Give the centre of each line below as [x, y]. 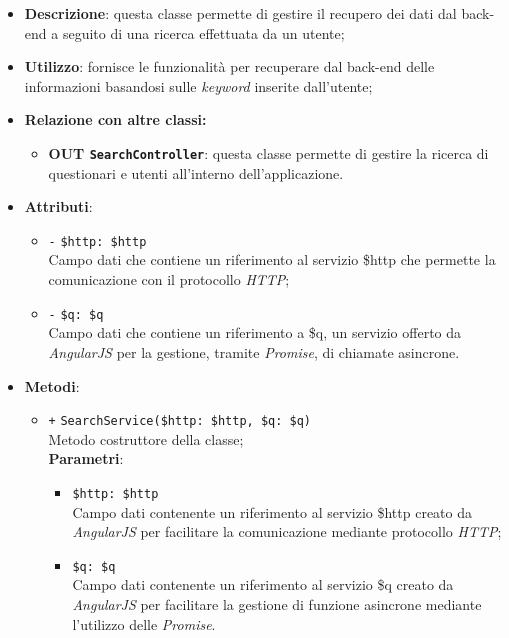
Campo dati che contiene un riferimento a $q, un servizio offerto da [255, 332]
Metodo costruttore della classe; [146, 438]
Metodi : [52, 385]
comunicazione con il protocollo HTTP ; [169, 279]
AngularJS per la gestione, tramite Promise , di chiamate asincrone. [254, 351]
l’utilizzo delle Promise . [144, 623]
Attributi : [58, 206]
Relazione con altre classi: [115, 119]
